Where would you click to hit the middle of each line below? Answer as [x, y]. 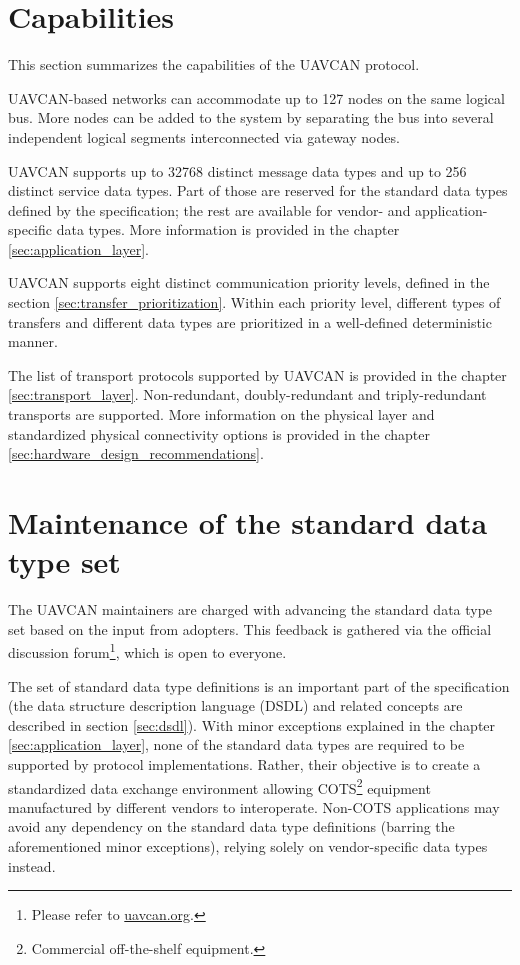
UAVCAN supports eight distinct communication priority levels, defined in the [249, 282]
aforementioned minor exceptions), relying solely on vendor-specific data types [248, 845]
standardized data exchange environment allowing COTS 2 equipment [219, 786]
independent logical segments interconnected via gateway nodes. [204, 136]
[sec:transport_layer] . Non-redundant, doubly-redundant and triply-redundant [247, 394]
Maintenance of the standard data [248, 522]
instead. [32, 865]
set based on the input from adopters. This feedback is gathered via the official [250, 628]
